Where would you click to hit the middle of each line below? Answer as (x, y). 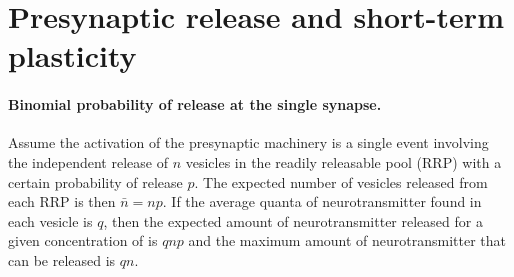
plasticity (72, 55)
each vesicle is (50, 220)
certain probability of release (95, 181)
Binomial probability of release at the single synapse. (195, 104)
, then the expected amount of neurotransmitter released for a (293, 220)
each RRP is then (62, 201)
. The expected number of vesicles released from (341, 181)
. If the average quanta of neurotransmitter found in (322, 201)
